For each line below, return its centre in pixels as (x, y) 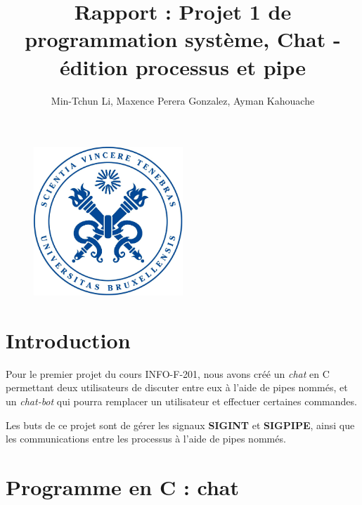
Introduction (68, 340)
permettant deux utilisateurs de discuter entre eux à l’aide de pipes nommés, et (177, 387)
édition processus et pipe (183, 66)
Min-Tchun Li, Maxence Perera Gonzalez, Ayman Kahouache (183, 100)
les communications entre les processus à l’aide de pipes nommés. (146, 439)
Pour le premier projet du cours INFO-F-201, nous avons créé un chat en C (168, 373)
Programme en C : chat (123, 486)
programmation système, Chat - (183, 39)
